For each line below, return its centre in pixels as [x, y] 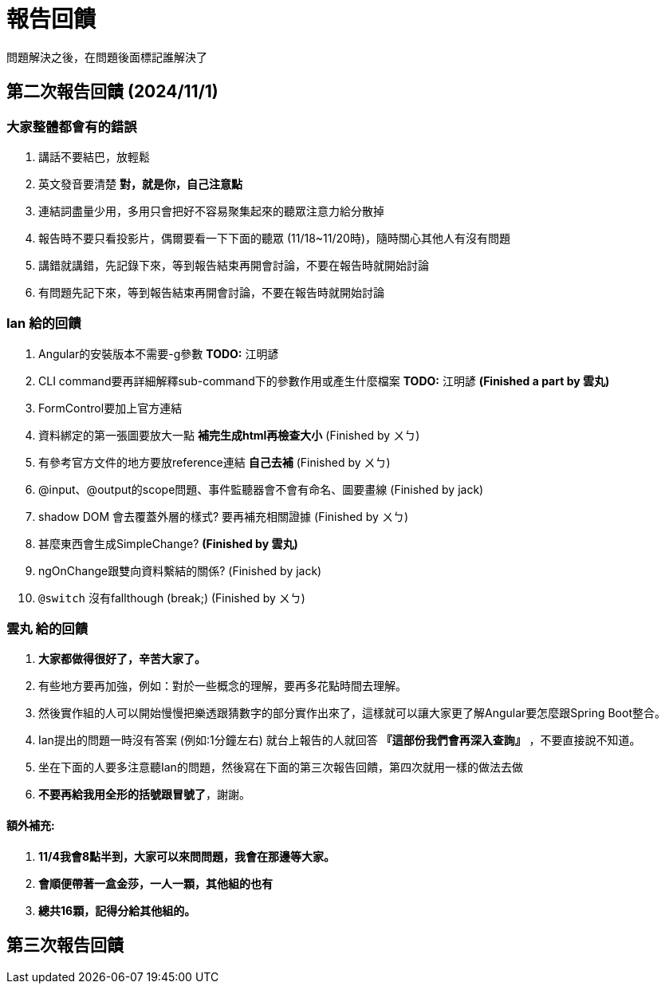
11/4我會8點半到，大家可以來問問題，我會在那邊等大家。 [187, 856]
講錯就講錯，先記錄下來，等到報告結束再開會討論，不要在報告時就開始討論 [234, 265]
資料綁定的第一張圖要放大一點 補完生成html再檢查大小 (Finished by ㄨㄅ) [229, 435]
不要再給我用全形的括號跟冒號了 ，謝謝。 [144, 795]
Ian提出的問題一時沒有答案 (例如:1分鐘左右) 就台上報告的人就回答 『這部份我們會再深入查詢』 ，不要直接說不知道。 [340, 740]
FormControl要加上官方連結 [110, 408]
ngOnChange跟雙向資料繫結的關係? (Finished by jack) [180, 570]
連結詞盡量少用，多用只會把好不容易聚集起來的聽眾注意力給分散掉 [211, 211]
